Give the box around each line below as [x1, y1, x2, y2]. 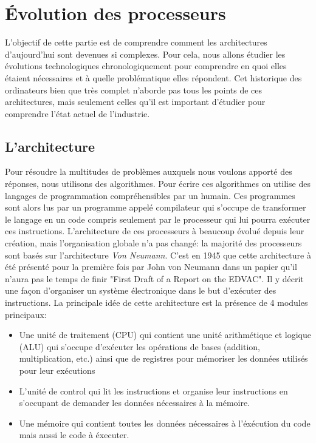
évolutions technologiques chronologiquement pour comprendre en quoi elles [5, 59, 287, 72]
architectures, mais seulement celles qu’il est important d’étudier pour [5, 95, 266, 108]
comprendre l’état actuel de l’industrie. [5, 107, 150, 120]
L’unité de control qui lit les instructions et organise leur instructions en [19, 384, 288, 397]
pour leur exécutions [19, 364, 95, 376]
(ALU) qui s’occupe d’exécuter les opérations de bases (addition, [19, 340, 260, 353]
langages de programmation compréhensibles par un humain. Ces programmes [5, 189, 295, 201]
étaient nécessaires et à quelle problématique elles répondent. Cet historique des [5, 71, 302, 84]
